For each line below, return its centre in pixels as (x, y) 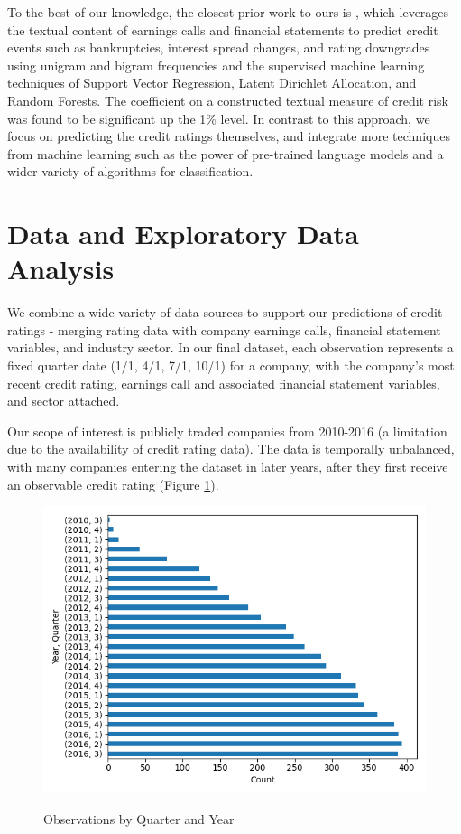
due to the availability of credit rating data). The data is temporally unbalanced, (231, 449)
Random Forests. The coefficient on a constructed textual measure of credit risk (228, 100)
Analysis (61, 269)
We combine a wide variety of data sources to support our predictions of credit (225, 312)
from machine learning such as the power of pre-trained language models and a (226, 153)
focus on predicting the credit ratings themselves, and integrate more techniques (229, 136)
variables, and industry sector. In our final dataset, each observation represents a (230, 347)
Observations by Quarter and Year (139, 818)
